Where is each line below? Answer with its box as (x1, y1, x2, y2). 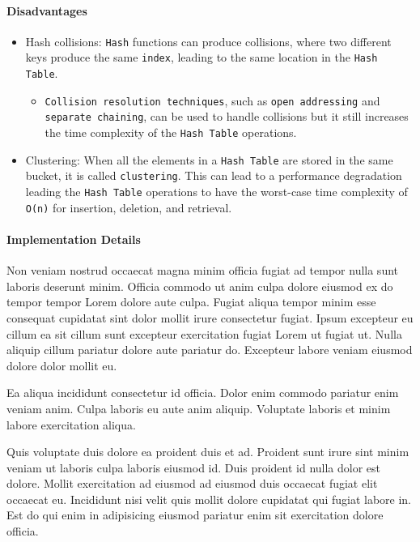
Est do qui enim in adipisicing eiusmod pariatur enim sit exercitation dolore (6, 506, 384, 523)
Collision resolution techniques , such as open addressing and (45, 92, 380, 109)
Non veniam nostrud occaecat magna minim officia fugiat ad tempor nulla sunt (6, 262, 399, 279)
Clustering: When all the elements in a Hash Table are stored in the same (25, 151, 393, 168)
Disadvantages (6, 2, 87, 19)
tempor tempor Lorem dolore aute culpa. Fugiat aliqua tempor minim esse (6, 293, 376, 310)
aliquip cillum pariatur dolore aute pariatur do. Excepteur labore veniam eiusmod (6, 341, 413, 358)
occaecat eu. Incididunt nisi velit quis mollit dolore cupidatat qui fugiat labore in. (6, 490, 412, 507)
